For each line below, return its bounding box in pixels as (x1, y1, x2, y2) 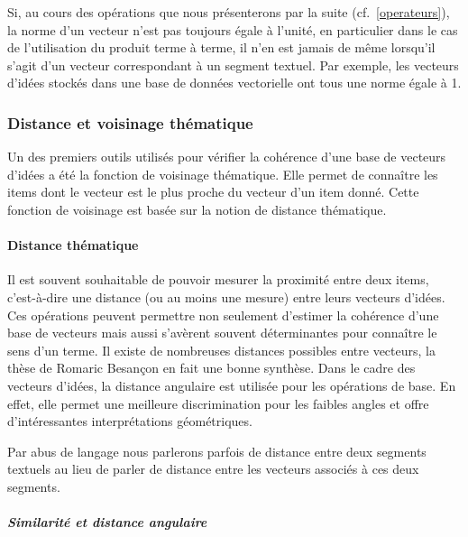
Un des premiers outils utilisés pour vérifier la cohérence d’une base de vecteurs (7, 147, 446, 166)
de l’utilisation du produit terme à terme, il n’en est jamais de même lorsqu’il (7, 38, 436, 57)
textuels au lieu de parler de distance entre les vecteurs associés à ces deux (7, 459, 419, 478)
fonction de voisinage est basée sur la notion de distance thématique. (7, 199, 387, 218)
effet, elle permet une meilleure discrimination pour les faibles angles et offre (7, 393, 429, 412)
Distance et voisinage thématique (7, 111, 253, 134)
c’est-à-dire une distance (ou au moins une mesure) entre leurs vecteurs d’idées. (7, 287, 445, 306)
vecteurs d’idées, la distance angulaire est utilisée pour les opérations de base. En (7, 375, 456, 394)
